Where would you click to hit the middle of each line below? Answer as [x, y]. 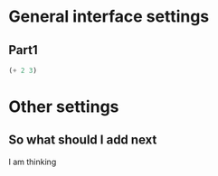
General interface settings [109, 17]
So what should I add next [83, 140]
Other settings [64, 107]
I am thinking [33, 162]
